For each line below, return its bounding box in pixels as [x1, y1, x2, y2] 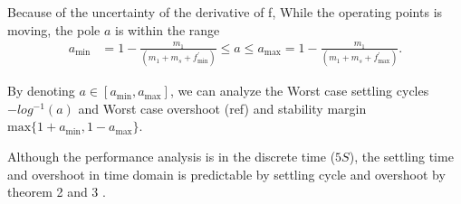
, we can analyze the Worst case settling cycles [169, 81, 429, 100]
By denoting [7, 81, 75, 100]
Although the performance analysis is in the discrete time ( [7, 147, 336, 166]
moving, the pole [7, 20, 101, 39]
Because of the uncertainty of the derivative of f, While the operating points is [7, 3, 443, 21]
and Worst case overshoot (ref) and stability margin [78, 98, 367, 117]
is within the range [115, 20, 220, 39]
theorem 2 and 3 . [7, 182, 106, 201]
